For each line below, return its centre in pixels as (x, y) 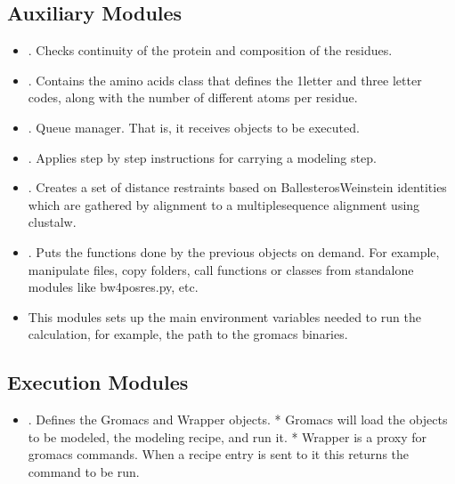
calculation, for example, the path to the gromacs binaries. (188, 334)
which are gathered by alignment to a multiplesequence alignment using (224, 204)
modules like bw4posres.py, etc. (113, 287)
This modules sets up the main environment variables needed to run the (224, 316)
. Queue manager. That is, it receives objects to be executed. (194, 127)
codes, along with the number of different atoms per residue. (193, 97)
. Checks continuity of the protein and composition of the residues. (210, 50)
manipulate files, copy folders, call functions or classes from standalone (221, 269)
